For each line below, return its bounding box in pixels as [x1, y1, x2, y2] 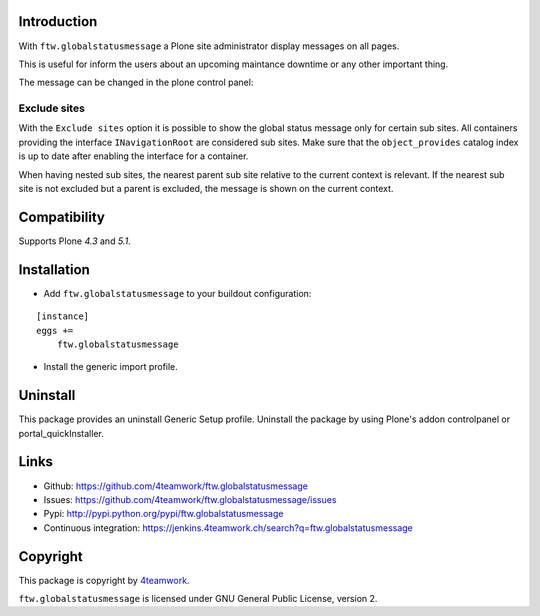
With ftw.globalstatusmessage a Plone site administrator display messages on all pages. [18, 40, 400, 52]
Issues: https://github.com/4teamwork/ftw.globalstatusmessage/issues [43, 493, 337, 505]
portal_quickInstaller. [18, 427, 104, 439]
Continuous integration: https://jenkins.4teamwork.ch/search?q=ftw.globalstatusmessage [43, 521, 414, 534]
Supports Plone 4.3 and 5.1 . [18, 235, 132, 247]
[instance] [36, 311, 90, 322]
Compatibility [18, 208, 105, 225]
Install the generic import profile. [43, 361, 179, 373]
